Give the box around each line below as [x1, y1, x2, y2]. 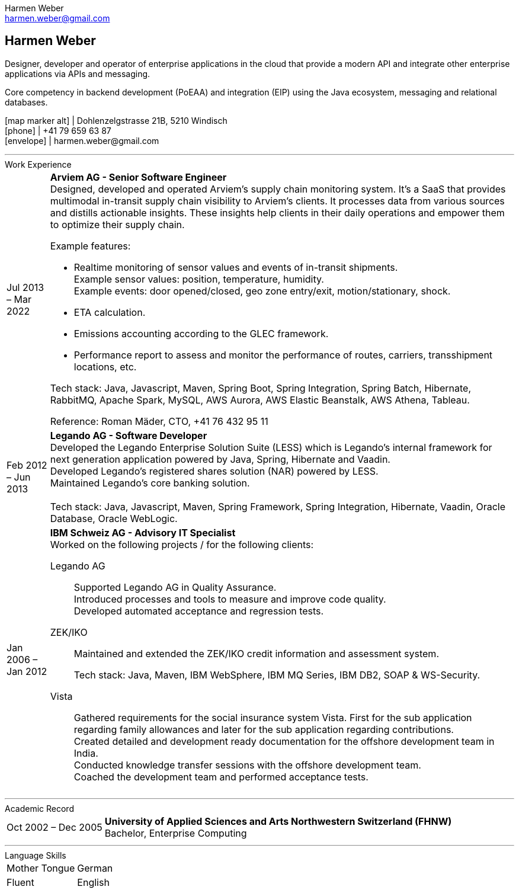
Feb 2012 [7, 459, 47, 471]
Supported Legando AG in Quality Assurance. [73, 581, 277, 593]
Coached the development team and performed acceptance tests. [73, 770, 369, 783]
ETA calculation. [73, 306, 146, 318]
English [77, 876, 110, 888]
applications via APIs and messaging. [5, 68, 150, 79]
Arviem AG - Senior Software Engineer [50, 171, 227, 183]
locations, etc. [73, 360, 137, 373]
